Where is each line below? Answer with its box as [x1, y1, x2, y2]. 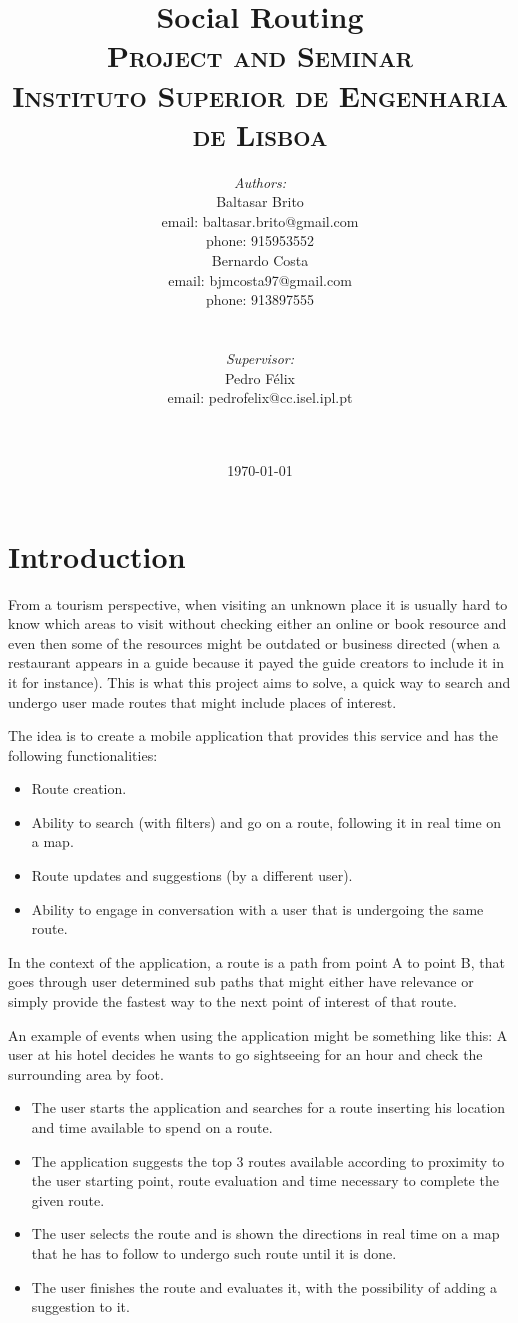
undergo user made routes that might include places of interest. [8, 691, 397, 712]
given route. [31, 1189, 105, 1210]
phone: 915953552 [205, 230, 315, 251]
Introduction [8, 535, 186, 576]
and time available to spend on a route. [31, 1117, 273, 1137]
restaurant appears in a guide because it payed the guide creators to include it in [8, 652, 504, 673]
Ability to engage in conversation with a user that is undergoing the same [31, 898, 484, 919]
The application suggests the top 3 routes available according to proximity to [31, 1150, 505, 1171]
